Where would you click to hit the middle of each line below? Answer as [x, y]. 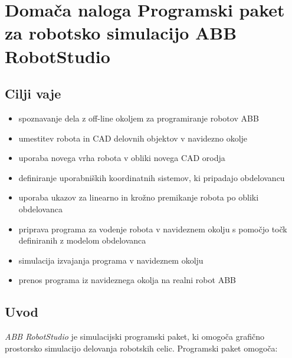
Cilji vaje [33, 93]
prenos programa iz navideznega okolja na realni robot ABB [127, 280]
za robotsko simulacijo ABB [121, 33]
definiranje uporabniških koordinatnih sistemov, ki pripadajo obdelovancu [152, 177]
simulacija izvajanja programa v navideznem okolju [111, 260]
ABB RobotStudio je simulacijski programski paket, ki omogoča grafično [135, 336]
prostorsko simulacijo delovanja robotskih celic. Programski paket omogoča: [141, 348]
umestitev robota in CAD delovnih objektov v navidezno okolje [133, 138]
